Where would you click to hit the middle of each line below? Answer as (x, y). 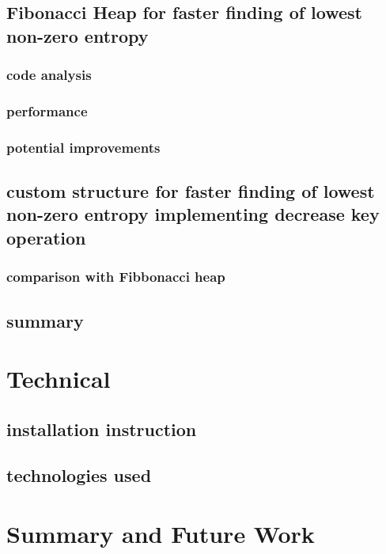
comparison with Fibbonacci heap (116, 277)
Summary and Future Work (161, 534)
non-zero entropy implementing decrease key (193, 214)
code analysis (49, 75)
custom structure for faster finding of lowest (191, 191)
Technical (59, 379)
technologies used (79, 475)
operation (46, 237)
